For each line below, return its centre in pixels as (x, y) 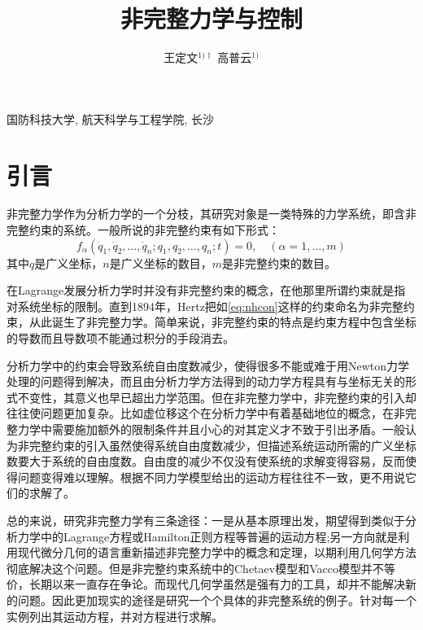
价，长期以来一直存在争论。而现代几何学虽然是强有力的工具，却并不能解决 (206, 584)
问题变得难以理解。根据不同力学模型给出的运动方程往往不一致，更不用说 (211, 477)
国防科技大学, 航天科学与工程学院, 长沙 (111, 118)
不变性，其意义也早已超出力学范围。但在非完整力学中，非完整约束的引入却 (217, 397)
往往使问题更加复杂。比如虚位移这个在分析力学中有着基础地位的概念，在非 (206, 413)
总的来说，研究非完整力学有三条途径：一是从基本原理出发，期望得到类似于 (206, 520)
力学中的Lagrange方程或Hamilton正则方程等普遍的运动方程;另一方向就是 (208, 536)
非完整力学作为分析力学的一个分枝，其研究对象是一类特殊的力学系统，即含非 (211, 214)
